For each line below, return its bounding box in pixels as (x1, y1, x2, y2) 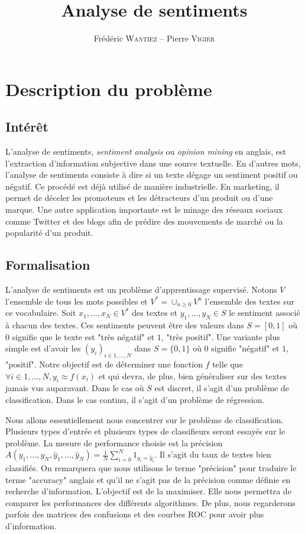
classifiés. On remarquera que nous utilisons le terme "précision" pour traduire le (5, 462, 297, 474)
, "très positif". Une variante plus (161, 330, 280, 343)
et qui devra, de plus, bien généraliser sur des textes (98, 369, 287, 382)
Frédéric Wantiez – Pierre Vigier (93, 32, 215, 44)
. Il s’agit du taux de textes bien (154, 448, 271, 461)
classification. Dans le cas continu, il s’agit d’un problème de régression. (5, 394, 265, 406)
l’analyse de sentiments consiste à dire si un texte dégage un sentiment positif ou (5, 168, 298, 181)
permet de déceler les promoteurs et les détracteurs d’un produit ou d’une (5, 191, 273, 204)
